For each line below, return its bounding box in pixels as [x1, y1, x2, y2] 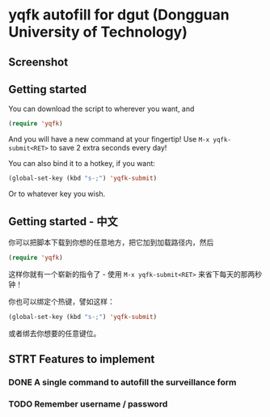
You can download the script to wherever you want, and [8, 104, 195, 114]
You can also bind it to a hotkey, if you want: [8, 159, 156, 168]
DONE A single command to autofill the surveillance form [8, 377, 237, 388]
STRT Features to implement [8, 352, 155, 366]
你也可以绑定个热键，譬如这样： [8, 296, 115, 306]
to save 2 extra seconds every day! [49, 143, 167, 153]
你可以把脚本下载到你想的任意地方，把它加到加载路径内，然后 [8, 237, 214, 247]
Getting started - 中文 [8, 215, 119, 228]
